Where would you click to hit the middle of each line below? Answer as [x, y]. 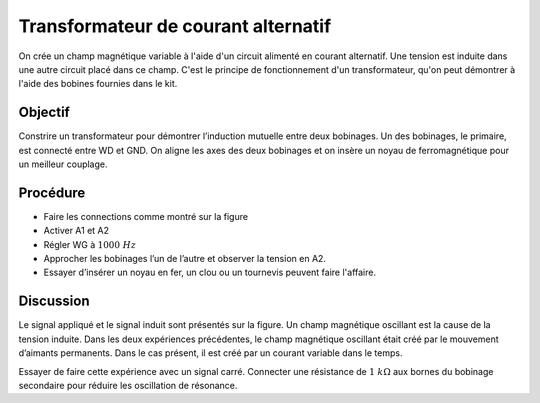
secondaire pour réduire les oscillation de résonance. [128, 385]
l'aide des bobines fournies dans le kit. [98, 84]
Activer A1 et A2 [76, 231]
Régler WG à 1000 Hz [90, 244]
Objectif [44, 112]
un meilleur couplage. [63, 164]
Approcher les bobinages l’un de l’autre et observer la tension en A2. [185, 259]
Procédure [52, 192]
